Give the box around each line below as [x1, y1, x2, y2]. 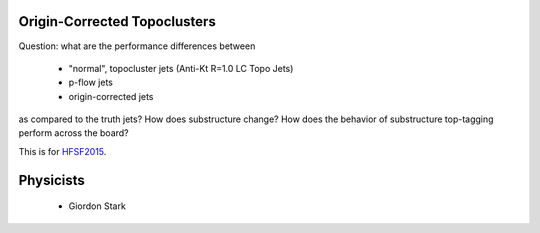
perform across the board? [18, 127, 129, 139]
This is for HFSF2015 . [18, 145, 107, 157]
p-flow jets [68, 76, 114, 89]
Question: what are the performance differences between [18, 40, 256, 52]
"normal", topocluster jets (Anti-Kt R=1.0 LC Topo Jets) [68, 62, 294, 74]
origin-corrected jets [68, 90, 154, 102]
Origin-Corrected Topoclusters [18, 13, 217, 30]
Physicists [18, 171, 85, 189]
